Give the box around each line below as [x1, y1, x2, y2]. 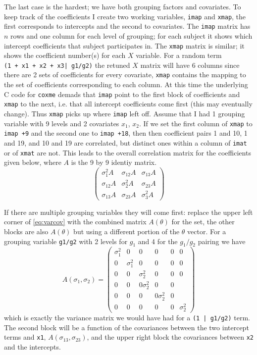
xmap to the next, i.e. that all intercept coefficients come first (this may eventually [4, 99, 253, 109]
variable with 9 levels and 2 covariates [4, 118, 119, 128]
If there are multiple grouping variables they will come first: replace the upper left [4, 206, 253, 217]
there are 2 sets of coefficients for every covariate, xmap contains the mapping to [4, 69, 246, 80]
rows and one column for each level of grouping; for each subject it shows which [10, 30, 253, 41]
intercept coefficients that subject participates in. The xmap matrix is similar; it [4, 40, 245, 51]
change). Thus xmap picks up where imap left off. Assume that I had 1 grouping [4, 108, 245, 118]
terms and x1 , [4, 332, 46, 342]
